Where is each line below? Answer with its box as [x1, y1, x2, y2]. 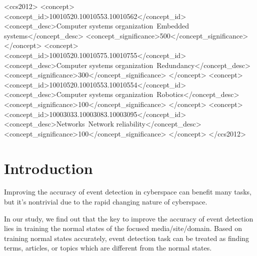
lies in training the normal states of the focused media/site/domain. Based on [4, 223, 242, 233]
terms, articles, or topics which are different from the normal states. [4, 242, 212, 253]
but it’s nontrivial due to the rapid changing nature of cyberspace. [4, 196, 207, 207]
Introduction [4, 157, 93, 178]
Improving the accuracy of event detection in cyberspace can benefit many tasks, [4, 186, 251, 197]
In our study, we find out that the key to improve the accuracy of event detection [4, 213, 253, 223]
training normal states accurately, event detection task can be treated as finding [4, 232, 249, 243]
